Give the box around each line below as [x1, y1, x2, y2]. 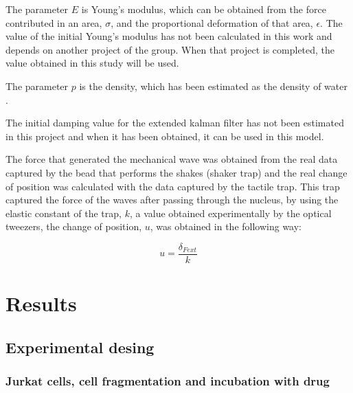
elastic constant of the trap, [5, 205, 122, 220]
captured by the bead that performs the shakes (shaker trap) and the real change [5, 165, 348, 179]
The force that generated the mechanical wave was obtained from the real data [5, 152, 338, 166]
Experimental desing [5, 336, 155, 357]
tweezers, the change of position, [5, 219, 142, 234]
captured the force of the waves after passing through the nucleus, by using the [5, 192, 339, 207]
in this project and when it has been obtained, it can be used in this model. [5, 128, 324, 143]
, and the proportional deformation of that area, [111, 15, 313, 30]
